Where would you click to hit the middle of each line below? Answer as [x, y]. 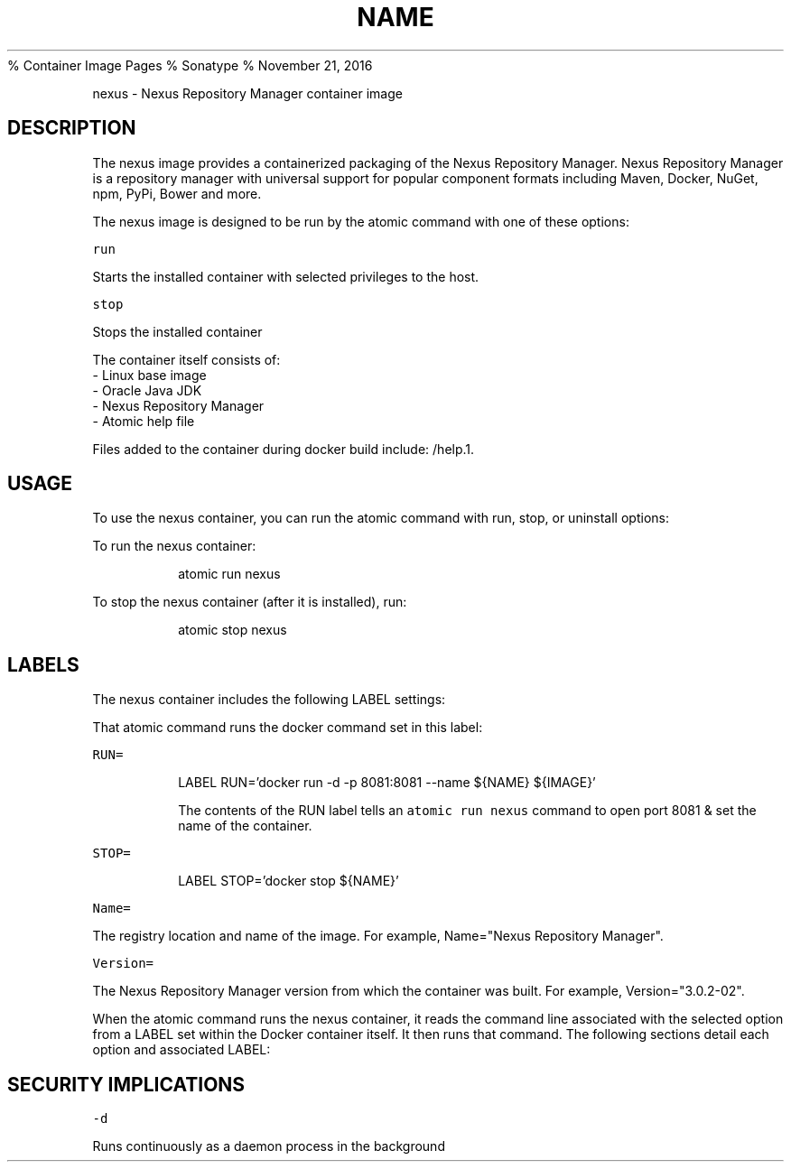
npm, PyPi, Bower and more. [177, 193]
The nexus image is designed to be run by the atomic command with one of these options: [361, 221]
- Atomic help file [144, 421]
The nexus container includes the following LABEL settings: [269, 700]
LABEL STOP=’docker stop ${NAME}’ [288, 881]
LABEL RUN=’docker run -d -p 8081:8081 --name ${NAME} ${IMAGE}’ [387, 783]
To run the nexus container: [174, 546]
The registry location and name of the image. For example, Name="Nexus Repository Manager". [378, 936]
